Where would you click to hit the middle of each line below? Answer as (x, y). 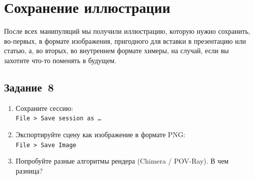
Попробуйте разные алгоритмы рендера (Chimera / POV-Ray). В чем (122, 161)
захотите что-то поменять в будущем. (60, 60)
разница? (29, 170)
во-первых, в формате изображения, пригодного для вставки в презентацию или (125, 41)
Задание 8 (29, 87)
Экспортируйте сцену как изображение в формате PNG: (100, 134)
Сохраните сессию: (44, 108)
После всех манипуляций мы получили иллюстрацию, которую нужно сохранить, (127, 31)
